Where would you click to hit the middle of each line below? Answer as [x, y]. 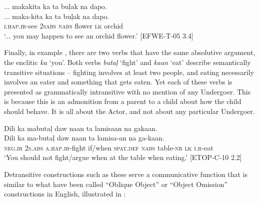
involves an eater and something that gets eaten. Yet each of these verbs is [118, 82]
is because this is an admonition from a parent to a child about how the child [123, 101]
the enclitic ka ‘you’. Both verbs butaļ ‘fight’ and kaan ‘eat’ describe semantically [127, 62]
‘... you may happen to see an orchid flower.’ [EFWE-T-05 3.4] [99, 35]
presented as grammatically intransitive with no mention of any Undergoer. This [127, 91]
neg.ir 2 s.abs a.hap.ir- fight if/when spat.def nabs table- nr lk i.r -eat [109, 147]
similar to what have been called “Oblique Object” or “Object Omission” [116, 184]
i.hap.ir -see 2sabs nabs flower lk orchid [64, 26]
